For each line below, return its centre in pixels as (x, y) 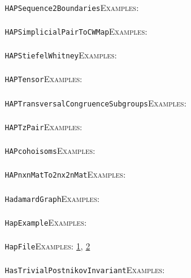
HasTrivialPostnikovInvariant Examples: (85, 270)
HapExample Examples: (46, 222)
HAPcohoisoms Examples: (50, 151)
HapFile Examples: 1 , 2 (48, 246)
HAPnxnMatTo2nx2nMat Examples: (65, 174)
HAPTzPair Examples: (44, 126)
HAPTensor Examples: (44, 79)
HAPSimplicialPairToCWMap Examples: (76, 31)
